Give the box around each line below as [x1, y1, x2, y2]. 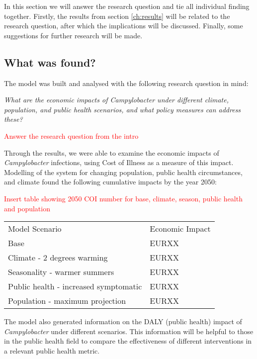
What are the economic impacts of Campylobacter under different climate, [4, 94, 229, 105]
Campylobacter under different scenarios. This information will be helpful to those [4, 326, 254, 336]
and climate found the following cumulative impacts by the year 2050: [4, 177, 217, 187]
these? [4, 114, 23, 124]
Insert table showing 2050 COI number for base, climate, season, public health [4, 193, 243, 203]
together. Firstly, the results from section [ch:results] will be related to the [4, 10, 230, 21]
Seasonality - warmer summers [8, 266, 114, 278]
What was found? [4, 54, 96, 70]
